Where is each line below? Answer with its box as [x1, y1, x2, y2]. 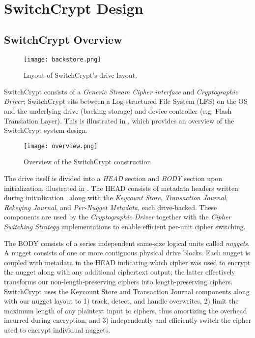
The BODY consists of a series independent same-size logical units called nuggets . [4, 238, 250, 248]
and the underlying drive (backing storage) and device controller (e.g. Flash [4, 106, 232, 116]
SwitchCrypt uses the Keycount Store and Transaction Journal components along [4, 286, 250, 296]
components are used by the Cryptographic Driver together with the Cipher [4, 212, 231, 222]
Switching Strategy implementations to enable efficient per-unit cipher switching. [4, 221, 246, 232]
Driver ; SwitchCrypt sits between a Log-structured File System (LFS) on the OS [4, 96, 248, 106]
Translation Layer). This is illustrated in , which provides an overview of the [4, 115, 234, 125]
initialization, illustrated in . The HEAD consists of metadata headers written [4, 183, 238, 193]
